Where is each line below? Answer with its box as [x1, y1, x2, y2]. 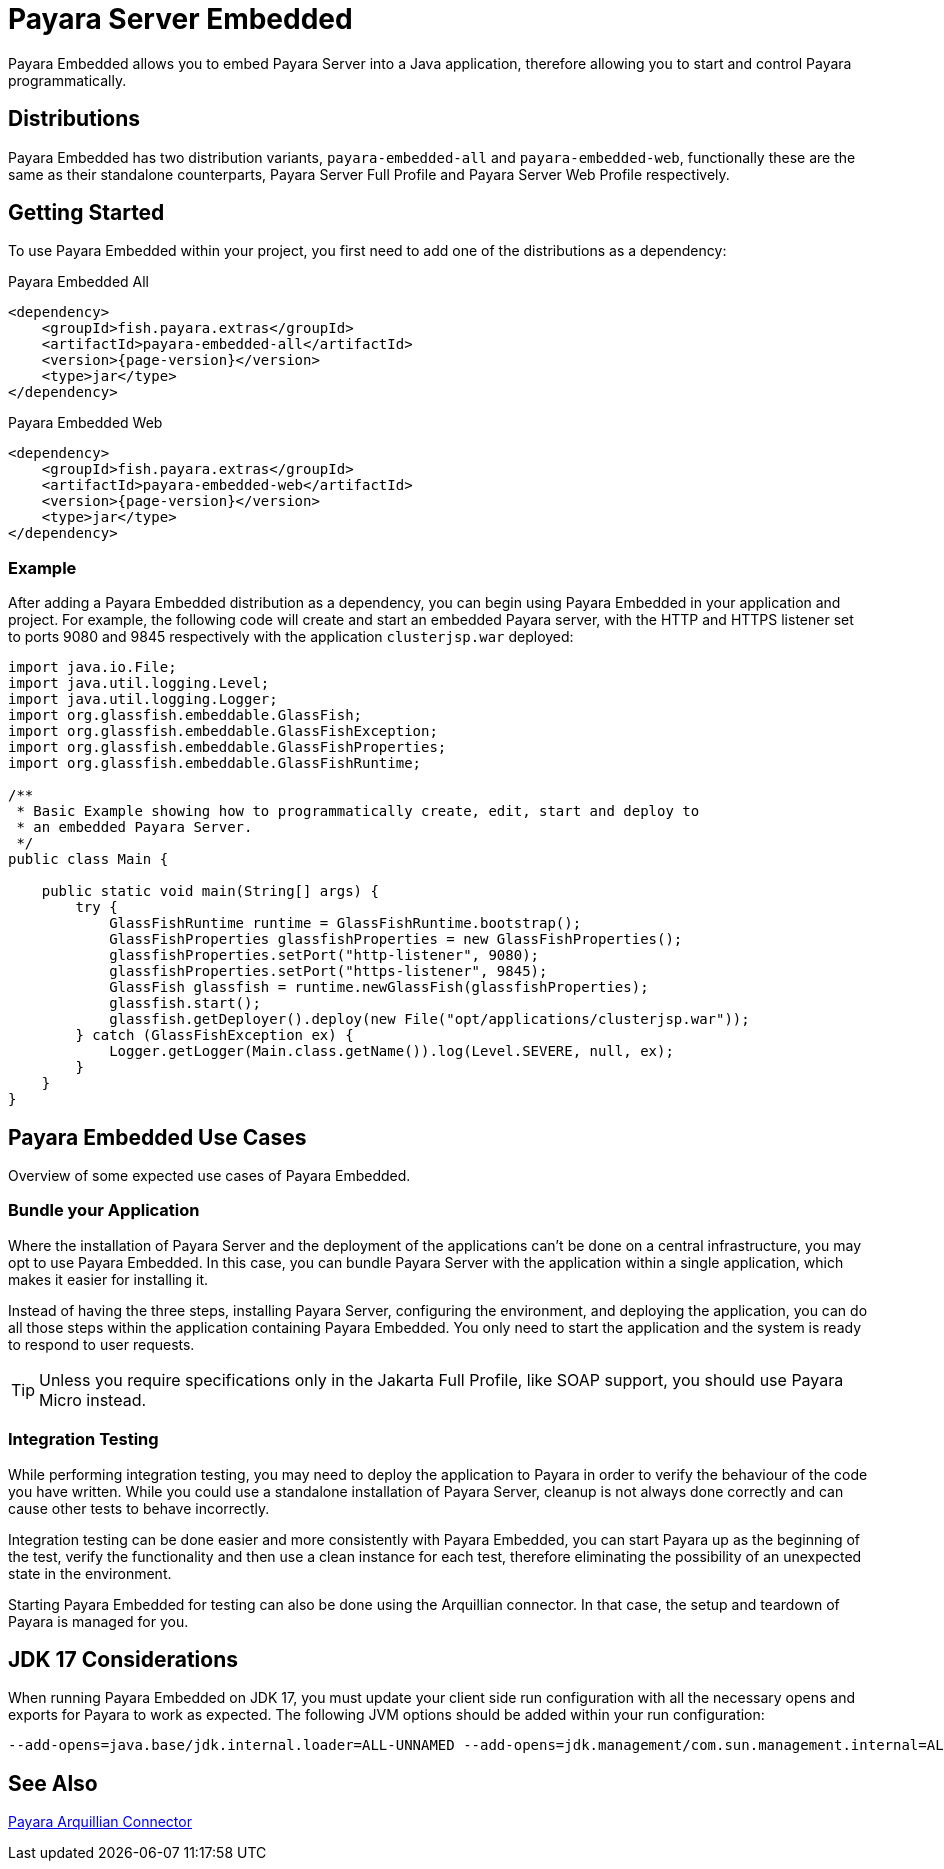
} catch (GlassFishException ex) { [75, 1027, 354, 1044]
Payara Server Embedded [8, 2, 353, 36]
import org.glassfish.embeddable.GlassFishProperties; [8, 739, 447, 756]
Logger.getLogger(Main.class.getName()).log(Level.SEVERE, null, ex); [109, 1043, 674, 1060]
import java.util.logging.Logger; [8, 691, 278, 708]
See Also [8, 1770, 98, 1796]
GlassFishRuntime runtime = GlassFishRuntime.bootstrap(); [109, 915, 582, 932]
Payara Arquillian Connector [8, 1813, 192, 1831]
